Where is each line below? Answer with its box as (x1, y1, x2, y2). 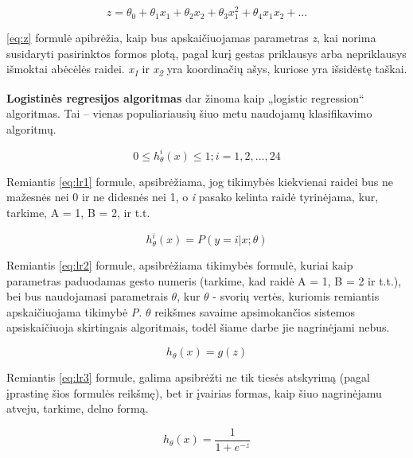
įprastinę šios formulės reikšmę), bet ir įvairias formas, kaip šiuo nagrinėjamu (6, 384, 382, 401)
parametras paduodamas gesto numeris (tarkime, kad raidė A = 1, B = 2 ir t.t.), (6, 272, 402, 289)
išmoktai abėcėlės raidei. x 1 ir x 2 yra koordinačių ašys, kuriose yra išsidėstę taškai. (6, 60, 407, 80)
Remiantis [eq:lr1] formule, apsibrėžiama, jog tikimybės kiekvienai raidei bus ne (6, 173, 394, 189)
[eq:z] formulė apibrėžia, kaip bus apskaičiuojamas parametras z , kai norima (6, 29, 376, 46)
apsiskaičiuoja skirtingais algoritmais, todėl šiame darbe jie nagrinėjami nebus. (6, 319, 390, 336)
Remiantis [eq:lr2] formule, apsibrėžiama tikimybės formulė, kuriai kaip (6, 257, 353, 274)
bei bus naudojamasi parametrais (6, 288, 168, 305)
